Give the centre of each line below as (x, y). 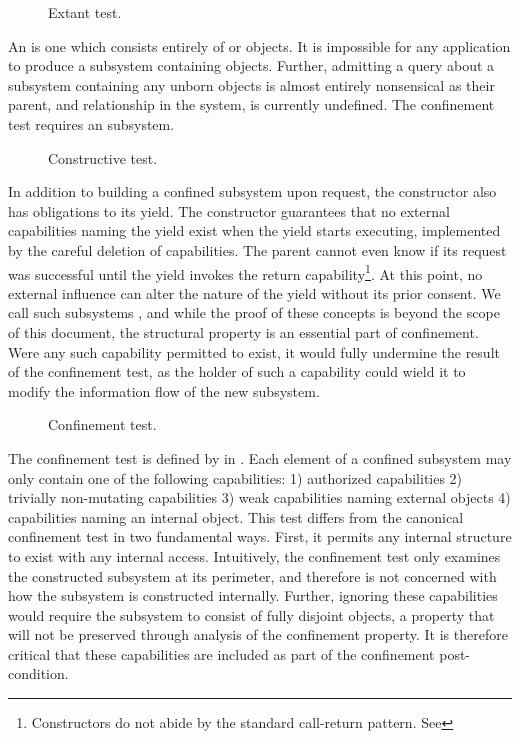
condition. (38, 673)
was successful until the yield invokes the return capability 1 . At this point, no (245, 272)
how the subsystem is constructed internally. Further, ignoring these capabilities (253, 595)
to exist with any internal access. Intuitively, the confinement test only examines (254, 555)
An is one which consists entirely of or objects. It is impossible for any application (259, 45)
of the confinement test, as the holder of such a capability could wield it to (237, 371)
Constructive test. (103, 157)
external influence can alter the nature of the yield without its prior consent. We (254, 292)
